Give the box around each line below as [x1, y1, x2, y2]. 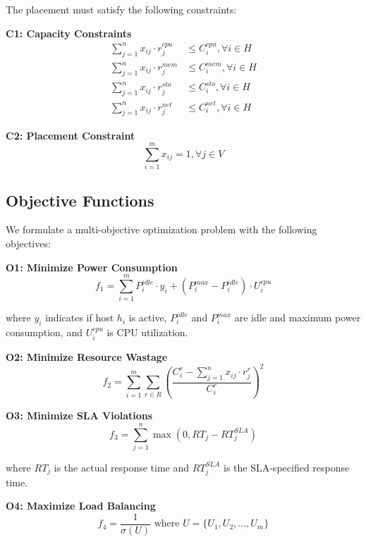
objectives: [6, 236, 51, 251]
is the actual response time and [54, 460, 189, 474]
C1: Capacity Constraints [6, 25, 132, 40]
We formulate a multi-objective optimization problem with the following [6, 222, 317, 237]
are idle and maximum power [234, 310, 361, 325]
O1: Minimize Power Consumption [6, 259, 178, 274]
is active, [128, 310, 167, 325]
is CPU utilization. [106, 325, 188, 340]
